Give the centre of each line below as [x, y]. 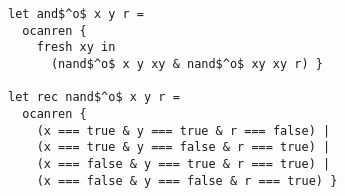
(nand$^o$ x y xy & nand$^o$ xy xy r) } [186, 63]
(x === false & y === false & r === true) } [187, 180]
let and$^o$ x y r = [76, 14]
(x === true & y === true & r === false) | [183, 130]
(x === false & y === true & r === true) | [183, 163]
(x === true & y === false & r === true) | [183, 147]
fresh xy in [76, 47]
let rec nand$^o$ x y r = [94, 97]
